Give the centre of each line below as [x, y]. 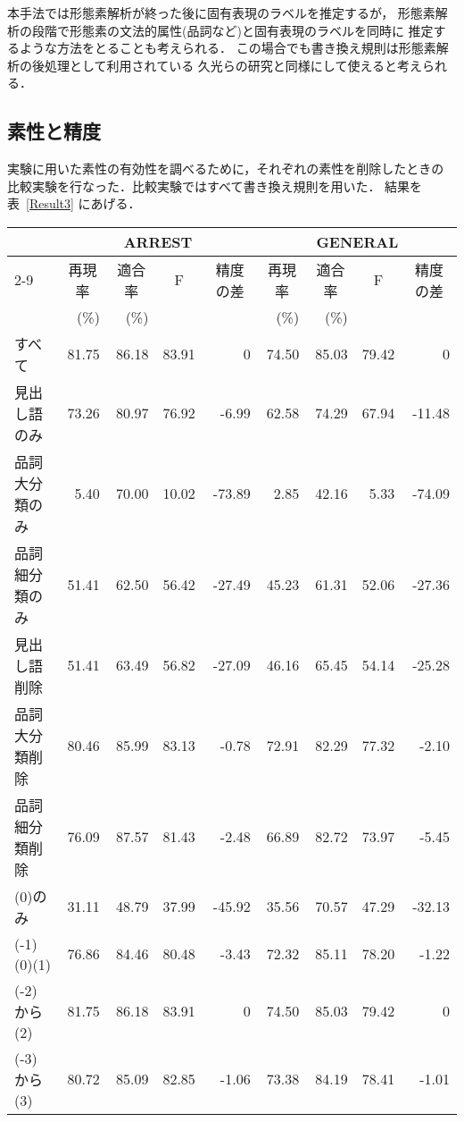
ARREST [158, 241]
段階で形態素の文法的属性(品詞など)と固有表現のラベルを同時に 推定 [232, 30]
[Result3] [50, 203]
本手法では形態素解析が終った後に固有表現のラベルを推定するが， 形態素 [221, 13]
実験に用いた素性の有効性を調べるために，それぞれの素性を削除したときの [226, 169]
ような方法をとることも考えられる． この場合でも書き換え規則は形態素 [228, 48]
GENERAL [357, 241]
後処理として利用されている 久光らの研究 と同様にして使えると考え [227, 65]
